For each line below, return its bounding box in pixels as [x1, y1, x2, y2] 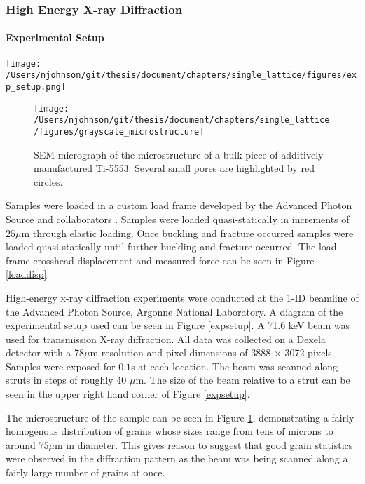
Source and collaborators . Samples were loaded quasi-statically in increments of [6, 211, 350, 226]
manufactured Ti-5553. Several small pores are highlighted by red [34, 161, 315, 175]
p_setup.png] [6, 81, 66, 92]
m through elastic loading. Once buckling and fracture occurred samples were [21, 225, 354, 240]
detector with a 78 [6, 345, 85, 360]
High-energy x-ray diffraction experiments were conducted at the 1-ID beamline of [6, 290, 359, 304]
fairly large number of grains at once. [6, 465, 165, 480]
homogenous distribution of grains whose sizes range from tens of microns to [6, 424, 333, 438]
